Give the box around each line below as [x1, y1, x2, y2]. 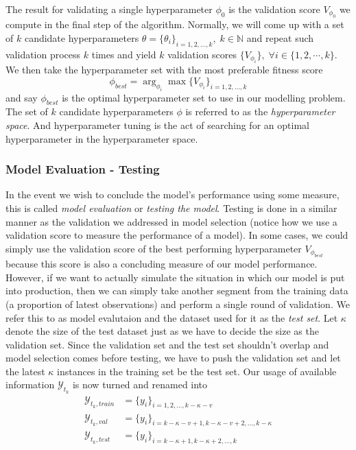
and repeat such [246, 31, 314, 45]
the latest [5, 364, 45, 378]
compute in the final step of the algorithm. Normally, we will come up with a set [5, 17, 344, 32]
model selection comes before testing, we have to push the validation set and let [5, 351, 341, 365]
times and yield [91, 47, 156, 61]
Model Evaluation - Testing [5, 161, 160, 178]
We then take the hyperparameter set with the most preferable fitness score [5, 62, 323, 77]
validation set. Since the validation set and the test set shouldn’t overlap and [5, 337, 329, 351]
